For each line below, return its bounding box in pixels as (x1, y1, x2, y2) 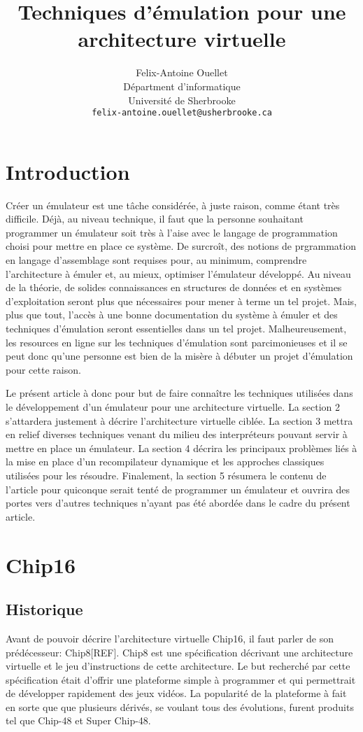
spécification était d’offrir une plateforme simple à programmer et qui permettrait (6, 672, 356, 687)
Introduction (6, 157, 130, 185)
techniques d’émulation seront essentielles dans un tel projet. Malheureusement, (6, 321, 347, 336)
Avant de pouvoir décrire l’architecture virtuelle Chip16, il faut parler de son (6, 631, 334, 645)
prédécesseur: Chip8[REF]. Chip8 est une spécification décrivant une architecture (6, 645, 353, 659)
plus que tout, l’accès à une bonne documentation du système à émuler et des (6, 307, 338, 322)
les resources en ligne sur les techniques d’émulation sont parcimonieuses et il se (6, 335, 348, 349)
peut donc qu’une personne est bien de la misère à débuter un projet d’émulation (6, 349, 353, 363)
